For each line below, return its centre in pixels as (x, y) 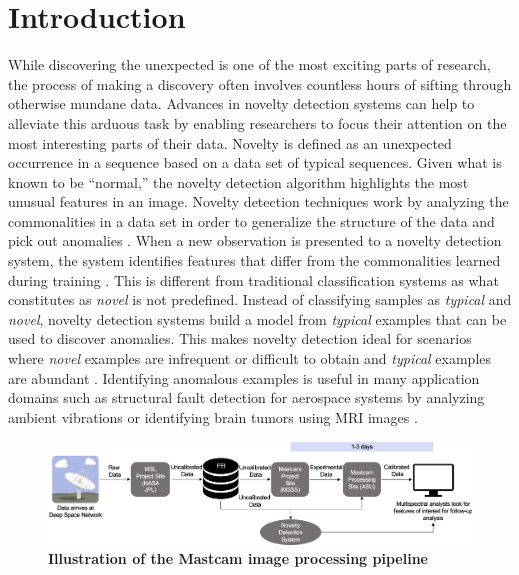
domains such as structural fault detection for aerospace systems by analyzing (246, 397)
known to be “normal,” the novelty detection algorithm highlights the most (238, 181)
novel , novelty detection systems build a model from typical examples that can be (257, 318)
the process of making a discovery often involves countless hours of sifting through (260, 83)
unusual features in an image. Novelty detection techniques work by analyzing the (258, 201)
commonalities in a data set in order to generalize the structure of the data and (251, 220)
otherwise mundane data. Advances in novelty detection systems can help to (241, 103)
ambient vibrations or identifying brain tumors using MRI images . (213, 416)
